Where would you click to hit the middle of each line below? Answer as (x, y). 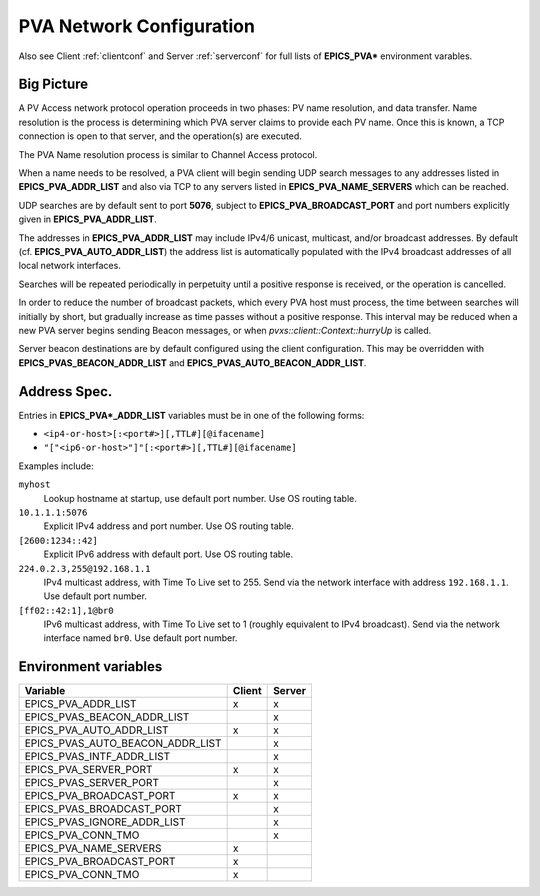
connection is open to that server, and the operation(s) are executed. (160, 136)
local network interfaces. (70, 266)
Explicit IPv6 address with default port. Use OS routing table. (168, 554)
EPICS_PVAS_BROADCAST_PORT (103, 809)
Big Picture (53, 84)
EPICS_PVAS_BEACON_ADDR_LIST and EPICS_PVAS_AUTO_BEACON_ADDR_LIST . (192, 362)
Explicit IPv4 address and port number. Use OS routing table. (168, 526)
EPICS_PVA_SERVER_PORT (88, 770)
